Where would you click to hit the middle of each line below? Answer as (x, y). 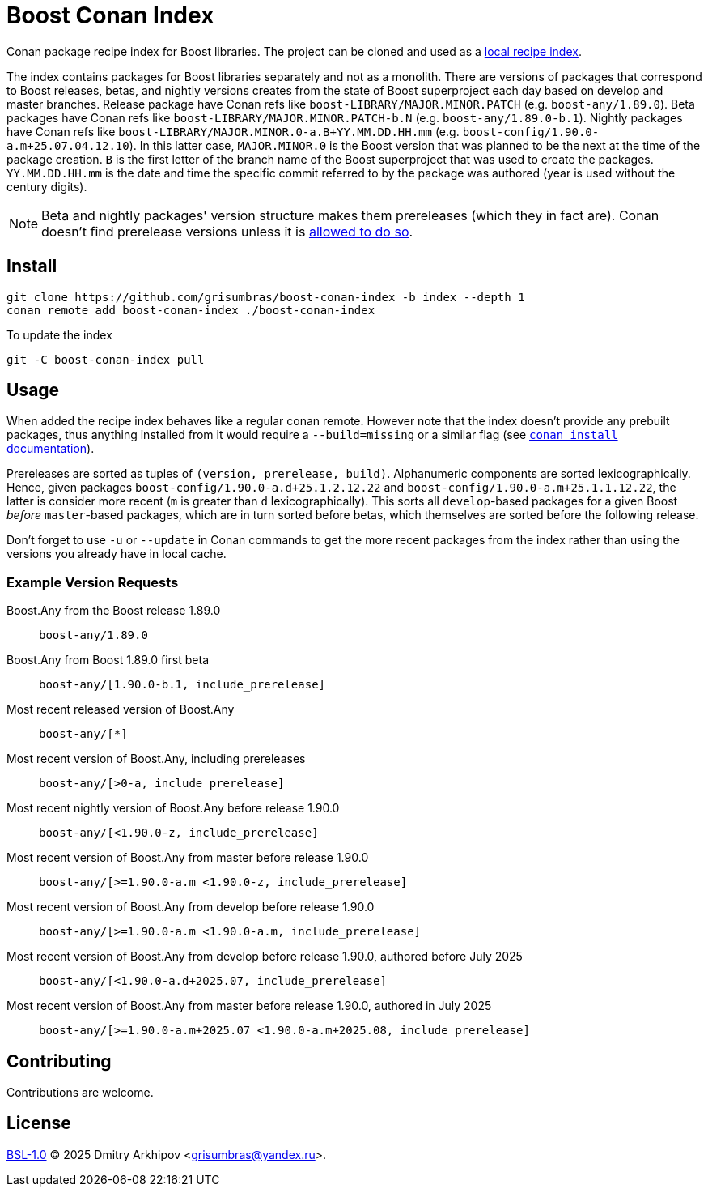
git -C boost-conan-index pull (106, 359)
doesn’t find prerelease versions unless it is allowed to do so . (227, 231)
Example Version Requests (93, 582)
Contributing (59, 1061)
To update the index (59, 334)
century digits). (47, 186)
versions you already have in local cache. (117, 554)
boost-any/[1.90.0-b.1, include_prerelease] (182, 685)
